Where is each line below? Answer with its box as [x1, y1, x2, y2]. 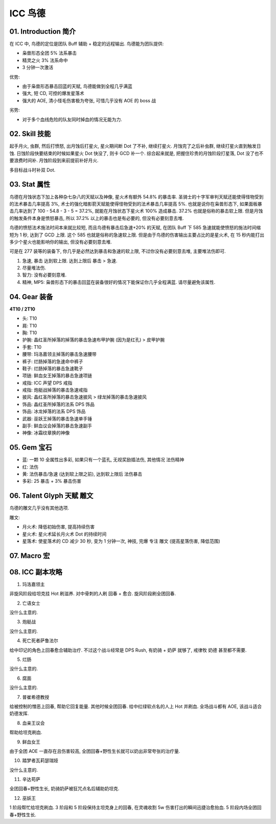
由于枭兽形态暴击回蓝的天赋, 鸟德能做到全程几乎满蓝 [22, 83, 132, 90]
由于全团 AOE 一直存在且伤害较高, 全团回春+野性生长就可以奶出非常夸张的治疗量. [9, 748, 180, 754]
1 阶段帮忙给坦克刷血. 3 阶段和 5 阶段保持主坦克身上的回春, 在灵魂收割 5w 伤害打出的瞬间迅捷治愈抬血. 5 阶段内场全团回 [9, 805, 262, 811]
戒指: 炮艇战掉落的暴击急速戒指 [22, 387, 88, 393]
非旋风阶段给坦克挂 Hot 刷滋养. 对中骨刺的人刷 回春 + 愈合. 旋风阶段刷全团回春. [9, 591, 176, 597]
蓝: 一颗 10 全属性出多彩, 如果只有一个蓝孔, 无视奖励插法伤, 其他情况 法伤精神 [22, 457, 185, 463]
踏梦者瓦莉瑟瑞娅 [22, 758, 58, 764]
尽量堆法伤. [22, 265, 47, 271]
